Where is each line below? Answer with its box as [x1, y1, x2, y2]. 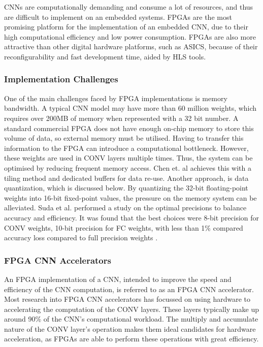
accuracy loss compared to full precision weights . [4, 232, 158, 243]
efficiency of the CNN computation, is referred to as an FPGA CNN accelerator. [4, 283, 254, 294]
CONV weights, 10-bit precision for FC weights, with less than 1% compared [4, 222, 243, 233]
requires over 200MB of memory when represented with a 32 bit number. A [4, 112, 239, 123]
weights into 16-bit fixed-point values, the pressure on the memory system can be [4, 192, 257, 203]
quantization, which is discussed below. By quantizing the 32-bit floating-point [4, 182, 248, 193]
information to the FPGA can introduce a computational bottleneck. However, [4, 142, 249, 153]
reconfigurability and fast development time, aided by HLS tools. [4, 51, 206, 61]
